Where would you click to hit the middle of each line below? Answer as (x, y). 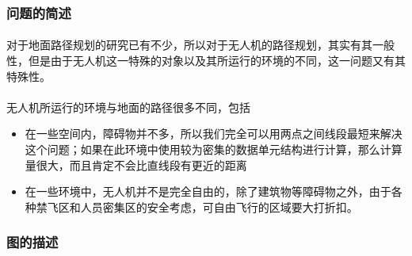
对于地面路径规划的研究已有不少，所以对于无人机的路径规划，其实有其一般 (200, 45)
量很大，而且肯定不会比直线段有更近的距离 (136, 164)
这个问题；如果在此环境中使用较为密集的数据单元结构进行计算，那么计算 (214, 149)
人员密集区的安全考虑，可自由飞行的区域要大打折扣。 (219, 206)
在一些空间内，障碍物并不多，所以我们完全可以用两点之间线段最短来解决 (214, 134)
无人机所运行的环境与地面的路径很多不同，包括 (128, 107)
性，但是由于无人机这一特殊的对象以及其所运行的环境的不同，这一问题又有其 (206, 61)
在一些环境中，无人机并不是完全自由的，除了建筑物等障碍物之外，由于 (208, 191)
